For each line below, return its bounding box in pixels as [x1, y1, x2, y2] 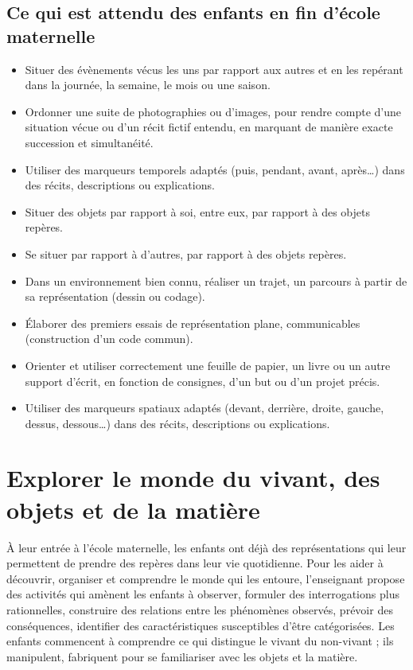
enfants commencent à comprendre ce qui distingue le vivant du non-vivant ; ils [6, 633, 394, 649]
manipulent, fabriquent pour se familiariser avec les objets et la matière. [6, 648, 358, 664]
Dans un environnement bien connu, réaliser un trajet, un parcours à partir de [25, 272, 407, 289]
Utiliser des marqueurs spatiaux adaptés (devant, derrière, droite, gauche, [25, 399, 384, 416]
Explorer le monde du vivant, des [6, 462, 380, 494]
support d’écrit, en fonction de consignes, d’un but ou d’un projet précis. [25, 372, 380, 389]
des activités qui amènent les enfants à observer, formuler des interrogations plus [6, 586, 399, 602]
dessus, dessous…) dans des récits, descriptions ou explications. [25, 415, 330, 431]
